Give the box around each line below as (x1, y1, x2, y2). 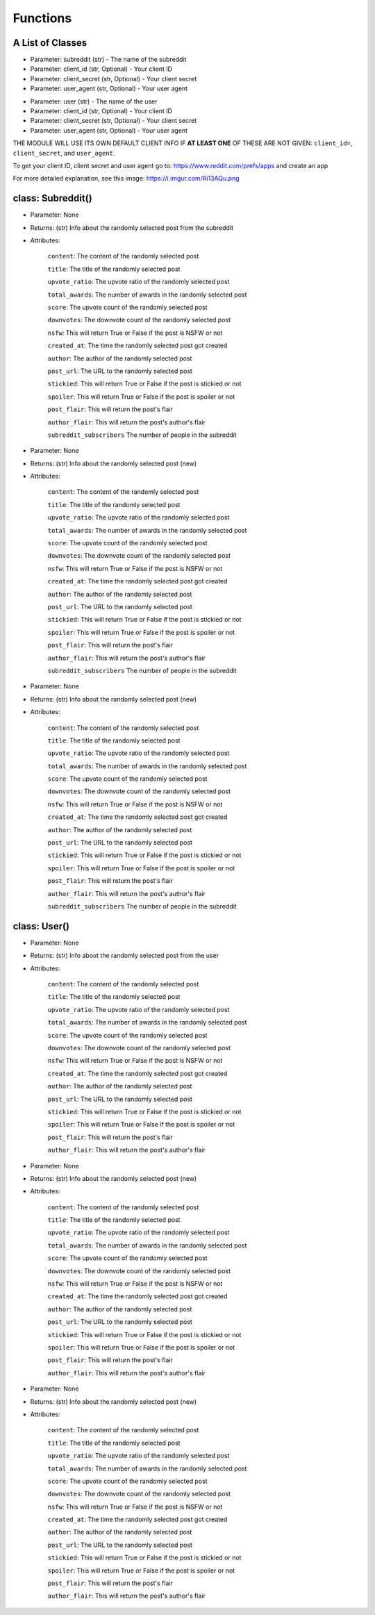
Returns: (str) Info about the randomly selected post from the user (30, 952, 219, 960)
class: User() (12, 920, 69, 932)
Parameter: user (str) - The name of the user (30, 97, 158, 106)
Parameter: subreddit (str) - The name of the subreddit (30, 56, 187, 64)
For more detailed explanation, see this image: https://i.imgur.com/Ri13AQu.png (12, 174, 240, 183)
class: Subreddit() (12, 192, 93, 204)
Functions (12, 10, 72, 26)
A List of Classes (12, 37, 87, 49)
